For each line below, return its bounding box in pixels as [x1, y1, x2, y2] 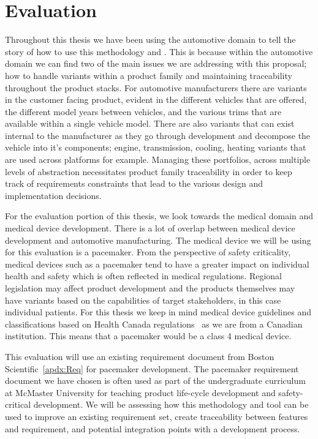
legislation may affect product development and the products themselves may [5, 282, 295, 294]
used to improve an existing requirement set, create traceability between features [5, 410, 308, 422]
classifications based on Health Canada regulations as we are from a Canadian [5, 317, 303, 330]
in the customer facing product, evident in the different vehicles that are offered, [5, 93, 307, 106]
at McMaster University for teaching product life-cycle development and [5, 386, 276, 399]
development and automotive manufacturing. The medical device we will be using [5, 233, 311, 246]
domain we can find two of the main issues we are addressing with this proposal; [5, 57, 307, 70]
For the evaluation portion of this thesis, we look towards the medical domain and [5, 209, 314, 222]
